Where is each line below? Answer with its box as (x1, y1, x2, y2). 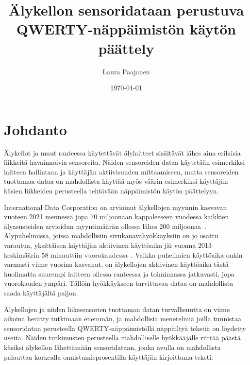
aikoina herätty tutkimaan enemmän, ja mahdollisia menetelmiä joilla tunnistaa (4, 313, 242, 324)
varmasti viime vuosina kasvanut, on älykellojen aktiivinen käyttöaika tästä (4, 259, 229, 269)
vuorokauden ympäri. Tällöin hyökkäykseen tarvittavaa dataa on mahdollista (4, 278, 233, 288)
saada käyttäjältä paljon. (4, 287, 78, 297)
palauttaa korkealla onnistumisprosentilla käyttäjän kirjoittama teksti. (4, 351, 213, 362)
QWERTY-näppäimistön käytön (16, 19, 236, 39)
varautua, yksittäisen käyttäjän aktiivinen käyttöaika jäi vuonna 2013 (4, 240, 212, 250)
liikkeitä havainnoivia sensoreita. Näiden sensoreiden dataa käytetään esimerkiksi (4, 157, 245, 167)
